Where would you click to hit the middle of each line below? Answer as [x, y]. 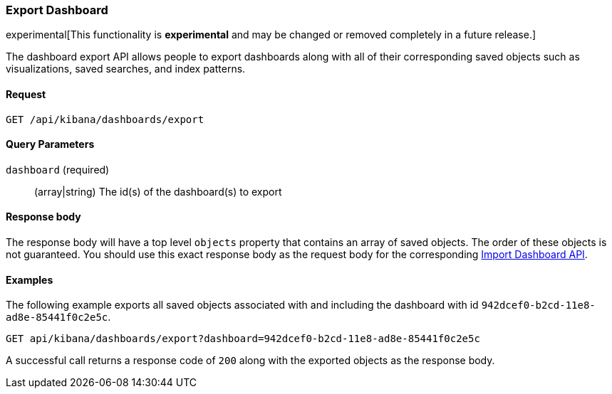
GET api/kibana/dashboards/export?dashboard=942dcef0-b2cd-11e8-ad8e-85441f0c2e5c [243, 339]
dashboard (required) [58, 169]
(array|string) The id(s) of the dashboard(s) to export [158, 191]
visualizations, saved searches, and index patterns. [126, 69]
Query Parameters [50, 144]
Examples [30, 279]
